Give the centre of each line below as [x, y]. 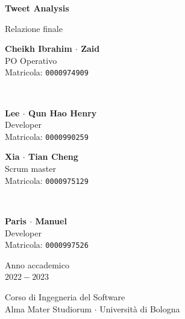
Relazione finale [34, 28]
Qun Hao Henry [63, 112]
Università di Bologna [140, 308]
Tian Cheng [53, 156]
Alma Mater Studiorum [48, 308]
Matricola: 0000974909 [47, 72]
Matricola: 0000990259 [47, 136]
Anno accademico [37, 264]
